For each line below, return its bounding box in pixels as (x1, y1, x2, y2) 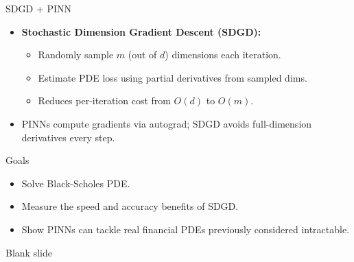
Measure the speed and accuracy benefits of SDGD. (21, 199, 239, 213)
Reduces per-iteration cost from (38, 93, 171, 108)
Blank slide (5, 245, 52, 259)
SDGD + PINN (5, 1, 71, 15)
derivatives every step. (21, 130, 115, 144)
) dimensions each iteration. (165, 47, 281, 62)
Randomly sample (38, 47, 114, 62)
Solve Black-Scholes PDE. (21, 176, 130, 190)
